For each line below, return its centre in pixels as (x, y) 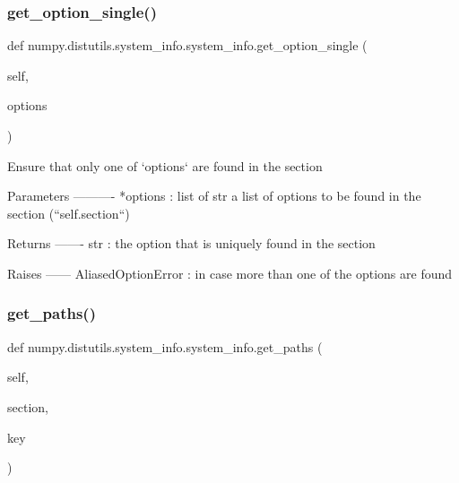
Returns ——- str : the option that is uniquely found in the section (191, 243)
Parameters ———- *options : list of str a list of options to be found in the (214, 196)
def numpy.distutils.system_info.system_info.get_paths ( (165, 346)
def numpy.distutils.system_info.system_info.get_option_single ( (187, 45)
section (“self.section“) (69, 213)
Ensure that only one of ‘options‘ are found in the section (165, 165)
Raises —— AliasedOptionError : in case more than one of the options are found (230, 273)
